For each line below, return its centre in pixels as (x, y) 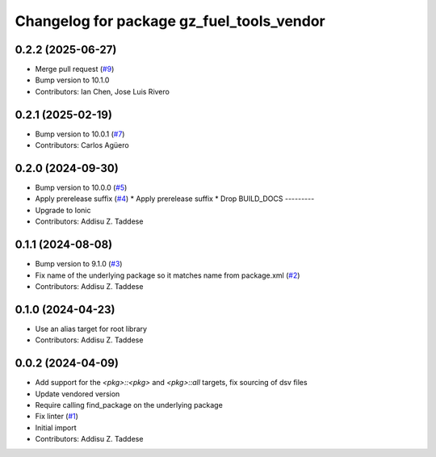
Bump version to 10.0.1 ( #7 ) (80, 134)
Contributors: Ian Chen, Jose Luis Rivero (102, 91)
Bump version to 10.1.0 (72, 80)
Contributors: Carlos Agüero (82, 145)
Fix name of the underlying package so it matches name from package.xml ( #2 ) (168, 275)
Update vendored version (78, 394)
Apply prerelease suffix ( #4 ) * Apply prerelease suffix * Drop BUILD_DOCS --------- (175, 199)
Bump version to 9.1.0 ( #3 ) (79, 264)
